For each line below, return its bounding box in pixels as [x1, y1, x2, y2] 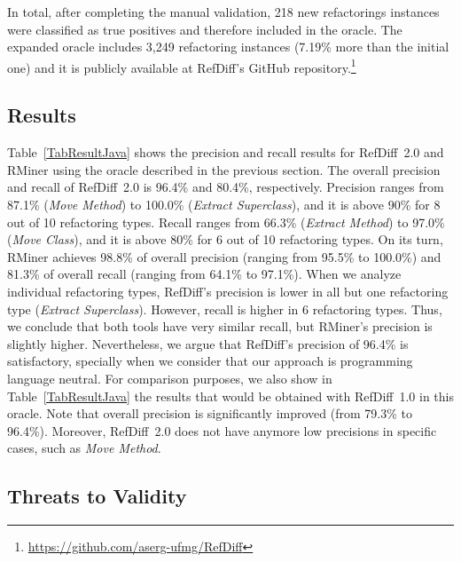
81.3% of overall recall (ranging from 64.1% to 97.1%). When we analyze [7, 265, 402, 283]
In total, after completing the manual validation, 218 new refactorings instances [7, 3, 440, 20]
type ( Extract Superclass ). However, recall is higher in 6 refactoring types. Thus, [7, 299, 442, 318]
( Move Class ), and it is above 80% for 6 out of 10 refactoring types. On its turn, [7, 230, 443, 249]
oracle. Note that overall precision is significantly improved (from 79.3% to [7, 404, 412, 423]
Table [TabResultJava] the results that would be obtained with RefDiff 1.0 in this [7, 386, 455, 405]
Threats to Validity [7, 482, 187, 510]
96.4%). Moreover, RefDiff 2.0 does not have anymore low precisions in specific [7, 421, 437, 439]
